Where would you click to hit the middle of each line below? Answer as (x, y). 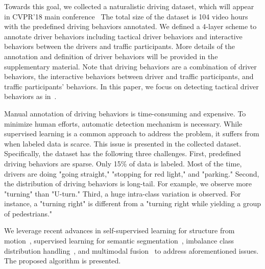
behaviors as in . (30, 96)
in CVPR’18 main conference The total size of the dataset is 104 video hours (126, 16)
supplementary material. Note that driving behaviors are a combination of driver (130, 66)
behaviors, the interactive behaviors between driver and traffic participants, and (129, 76)
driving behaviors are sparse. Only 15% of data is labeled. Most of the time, (123, 163)
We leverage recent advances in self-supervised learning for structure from (119, 230)
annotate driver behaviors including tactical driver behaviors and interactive (123, 36)
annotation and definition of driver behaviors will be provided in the (111, 56)
